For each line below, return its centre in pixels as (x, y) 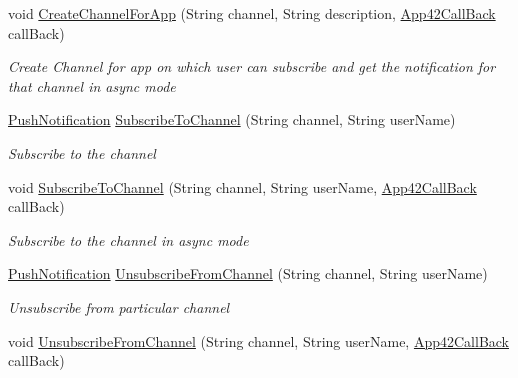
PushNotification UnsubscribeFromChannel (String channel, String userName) (248, 273)
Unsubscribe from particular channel (119, 306)
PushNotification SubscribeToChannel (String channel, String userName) (232, 119)
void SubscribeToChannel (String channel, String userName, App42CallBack (242, 186)
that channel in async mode (92, 85)
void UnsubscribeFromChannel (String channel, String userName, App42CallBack (259, 340)
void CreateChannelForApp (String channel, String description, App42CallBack (252, 13)
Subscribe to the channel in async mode (128, 239)
